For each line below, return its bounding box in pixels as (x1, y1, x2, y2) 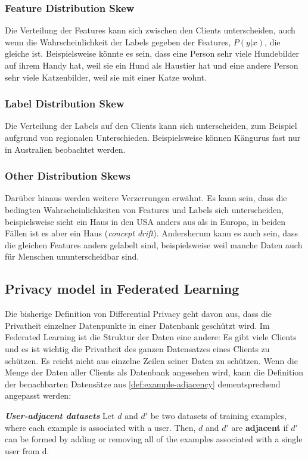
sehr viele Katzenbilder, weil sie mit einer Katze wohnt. (5, 70, 207, 83)
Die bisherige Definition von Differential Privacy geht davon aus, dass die (5, 307, 272, 320)
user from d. (5, 444, 49, 457)
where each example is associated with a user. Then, (5, 421, 196, 433)
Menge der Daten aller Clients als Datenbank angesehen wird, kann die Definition (5, 366, 304, 378)
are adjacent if (231, 421, 288, 433)
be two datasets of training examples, (150, 409, 287, 421)
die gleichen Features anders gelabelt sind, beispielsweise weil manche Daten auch (5, 238, 303, 251)
